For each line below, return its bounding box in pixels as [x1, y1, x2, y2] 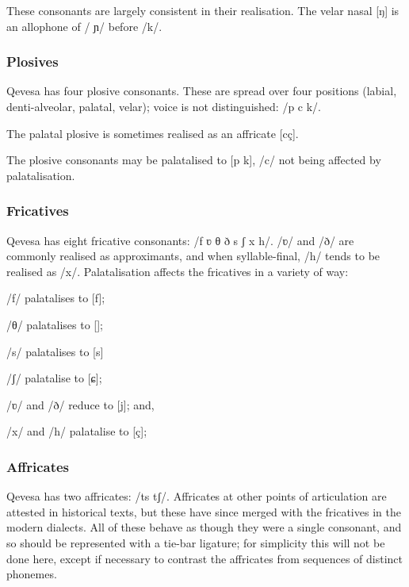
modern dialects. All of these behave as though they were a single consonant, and [6, 519, 402, 535]
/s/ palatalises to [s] [6, 343, 104, 359]
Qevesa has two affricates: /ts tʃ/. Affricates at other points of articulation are [6, 488, 387, 505]
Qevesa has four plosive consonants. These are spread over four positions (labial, [6, 82, 397, 99]
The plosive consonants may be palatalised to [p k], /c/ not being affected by [6, 152, 381, 168]
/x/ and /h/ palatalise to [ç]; [6, 423, 147, 439]
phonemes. [6, 566, 57, 582]
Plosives [6, 52, 59, 71]
